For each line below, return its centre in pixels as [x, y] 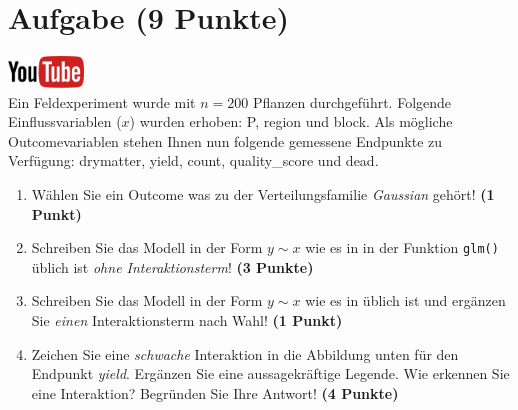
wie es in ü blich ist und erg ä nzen [405, 300]
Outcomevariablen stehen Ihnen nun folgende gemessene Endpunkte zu [225, 140]
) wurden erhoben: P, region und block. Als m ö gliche [291, 121]
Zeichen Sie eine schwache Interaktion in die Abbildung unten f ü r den [245, 353]
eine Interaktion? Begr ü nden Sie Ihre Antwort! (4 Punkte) [215, 392]
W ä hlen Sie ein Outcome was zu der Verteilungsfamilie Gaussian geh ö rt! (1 [263, 193]
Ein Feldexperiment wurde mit [102, 101]
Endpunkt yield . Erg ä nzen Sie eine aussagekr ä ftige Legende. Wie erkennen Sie [270, 373]
